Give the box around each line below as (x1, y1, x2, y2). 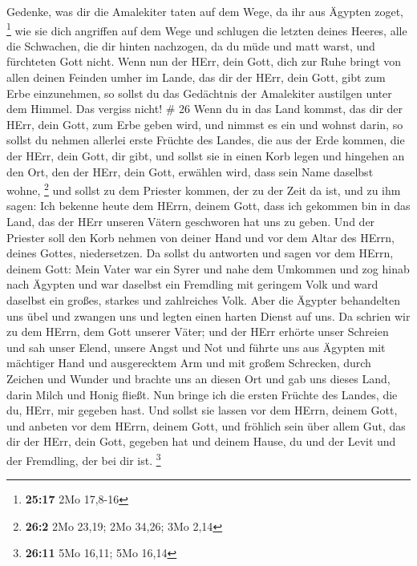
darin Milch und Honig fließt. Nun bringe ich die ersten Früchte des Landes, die (6, 386, 398, 402)
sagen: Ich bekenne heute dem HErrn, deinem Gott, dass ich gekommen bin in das (6, 197, 411, 214)
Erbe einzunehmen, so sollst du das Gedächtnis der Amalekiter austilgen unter (6, 84, 392, 101)
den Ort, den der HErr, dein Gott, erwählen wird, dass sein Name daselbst (6, 163, 374, 180)
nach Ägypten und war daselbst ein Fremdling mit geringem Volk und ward (6, 276, 379, 293)
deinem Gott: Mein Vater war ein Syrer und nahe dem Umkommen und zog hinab (6, 260, 410, 277)
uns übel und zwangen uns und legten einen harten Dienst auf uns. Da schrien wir (6, 307, 411, 324)
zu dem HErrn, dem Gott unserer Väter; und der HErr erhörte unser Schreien (6, 323, 389, 340)
